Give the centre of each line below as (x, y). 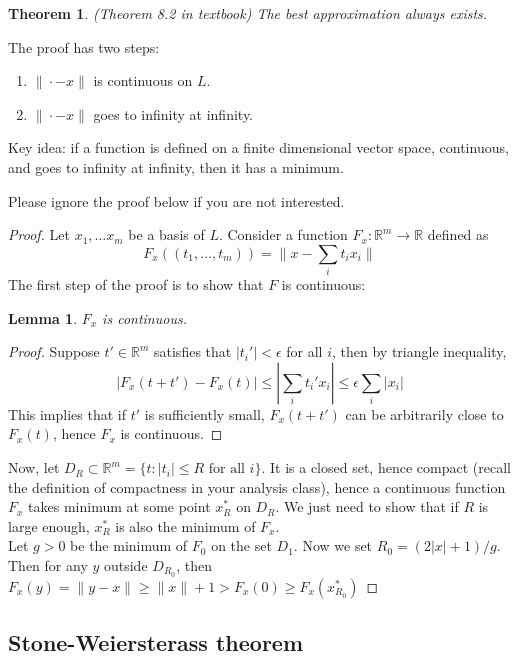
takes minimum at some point (119, 506)
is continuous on (143, 80)
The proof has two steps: (84, 46)
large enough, (49, 525)
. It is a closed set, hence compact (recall (386, 467)
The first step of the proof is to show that (136, 284)
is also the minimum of (185, 525)
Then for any (48, 565)
